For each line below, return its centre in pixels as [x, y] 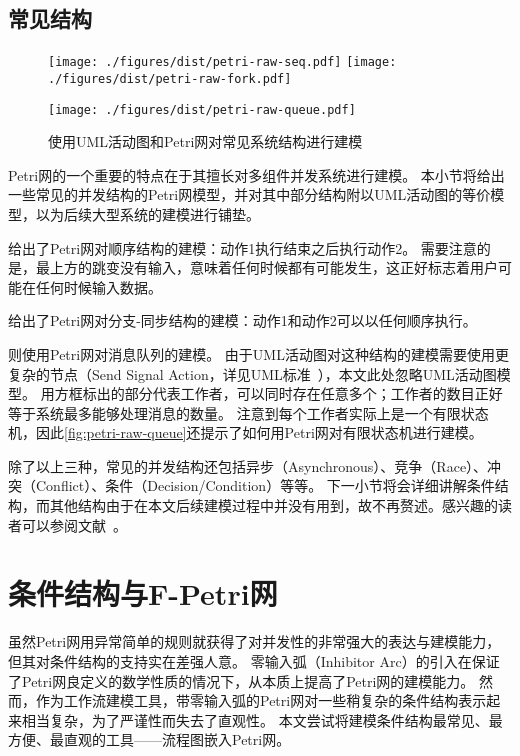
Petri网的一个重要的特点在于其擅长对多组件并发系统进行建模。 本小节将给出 [256, 174]
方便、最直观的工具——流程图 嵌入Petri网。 [149, 739]
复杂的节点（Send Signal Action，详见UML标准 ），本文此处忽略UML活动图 [252, 373]
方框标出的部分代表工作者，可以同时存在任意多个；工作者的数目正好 [278, 393]
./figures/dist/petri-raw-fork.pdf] [170, 78]
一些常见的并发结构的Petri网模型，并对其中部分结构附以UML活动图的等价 [249, 194]
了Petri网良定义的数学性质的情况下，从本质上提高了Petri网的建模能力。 [241, 680]
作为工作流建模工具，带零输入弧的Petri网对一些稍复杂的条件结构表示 [261, 700]
